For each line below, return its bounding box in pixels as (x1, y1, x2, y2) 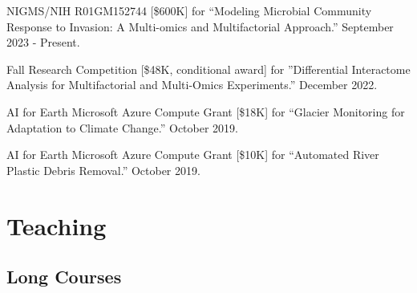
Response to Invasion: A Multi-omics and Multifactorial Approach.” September (6, 18, 394, 35)
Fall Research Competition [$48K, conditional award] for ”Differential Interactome (6, 60, 411, 77)
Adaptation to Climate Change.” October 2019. (6, 119, 238, 136)
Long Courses (6, 264, 122, 289)
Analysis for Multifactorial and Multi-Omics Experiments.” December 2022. (6, 76, 378, 93)
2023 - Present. (6, 34, 80, 51)
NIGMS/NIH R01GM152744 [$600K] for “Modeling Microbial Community (6, 2, 372, 18)
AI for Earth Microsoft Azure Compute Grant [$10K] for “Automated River (6, 146, 379, 163)
